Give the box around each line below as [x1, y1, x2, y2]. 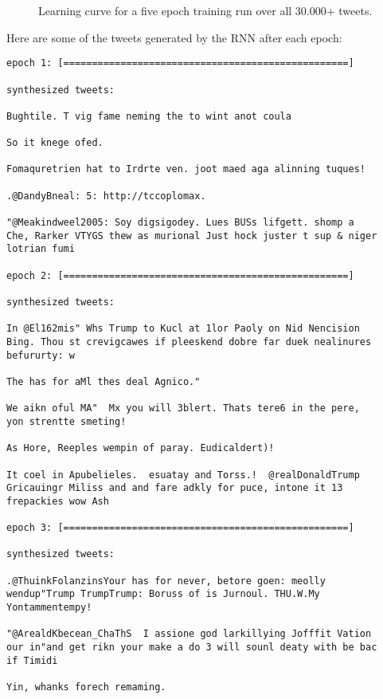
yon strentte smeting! [6, 415, 127, 427]
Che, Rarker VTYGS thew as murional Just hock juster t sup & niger [6, 230, 377, 242]
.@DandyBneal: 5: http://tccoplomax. [6, 190, 206, 202]
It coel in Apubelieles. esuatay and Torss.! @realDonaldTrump [6, 469, 360, 481]
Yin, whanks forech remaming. [6, 681, 166, 693]
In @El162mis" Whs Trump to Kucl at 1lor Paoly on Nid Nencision [6, 323, 360, 335]
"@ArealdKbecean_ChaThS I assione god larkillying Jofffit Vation [6, 628, 372, 640]
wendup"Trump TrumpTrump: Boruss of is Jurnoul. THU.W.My [6, 588, 320, 600]
